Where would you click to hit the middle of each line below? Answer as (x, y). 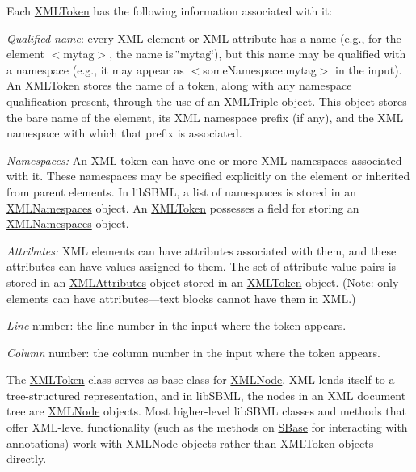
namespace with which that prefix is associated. (124, 133)
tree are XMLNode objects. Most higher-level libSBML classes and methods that (207, 411)
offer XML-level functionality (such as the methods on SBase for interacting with (207, 427)
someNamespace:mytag (260, 69)
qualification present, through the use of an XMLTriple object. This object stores (207, 101)
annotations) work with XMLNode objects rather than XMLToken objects (190, 442)
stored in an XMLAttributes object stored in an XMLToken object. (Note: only (203, 282)
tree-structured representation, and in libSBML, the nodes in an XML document (206, 395)
